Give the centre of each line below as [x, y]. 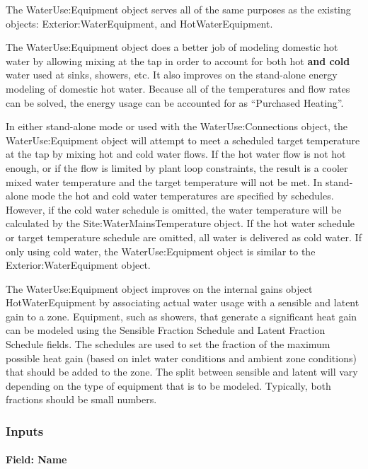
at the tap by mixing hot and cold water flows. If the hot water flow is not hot [176, 154]
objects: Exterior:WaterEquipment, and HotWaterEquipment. [139, 23]
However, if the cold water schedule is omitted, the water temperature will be [174, 209]
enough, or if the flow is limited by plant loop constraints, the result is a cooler [177, 167]
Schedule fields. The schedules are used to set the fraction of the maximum [168, 344]
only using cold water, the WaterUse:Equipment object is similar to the [161, 251]
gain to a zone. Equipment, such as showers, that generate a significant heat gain [182, 316]
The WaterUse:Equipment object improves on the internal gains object [159, 288]
